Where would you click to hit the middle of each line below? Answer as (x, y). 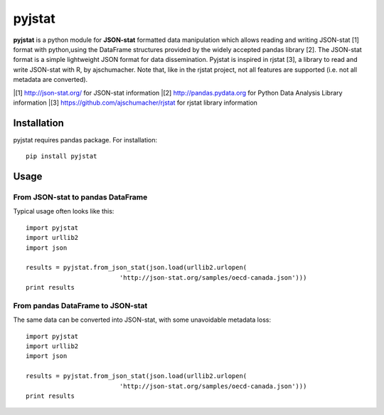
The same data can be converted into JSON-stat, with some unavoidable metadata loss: (142, 320)
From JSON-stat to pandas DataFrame (80, 197)
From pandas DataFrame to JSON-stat (80, 305)
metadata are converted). (50, 80)
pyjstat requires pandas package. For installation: (85, 140)
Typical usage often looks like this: (64, 211)
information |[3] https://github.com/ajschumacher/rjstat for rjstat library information (135, 103)
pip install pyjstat (62, 156)
